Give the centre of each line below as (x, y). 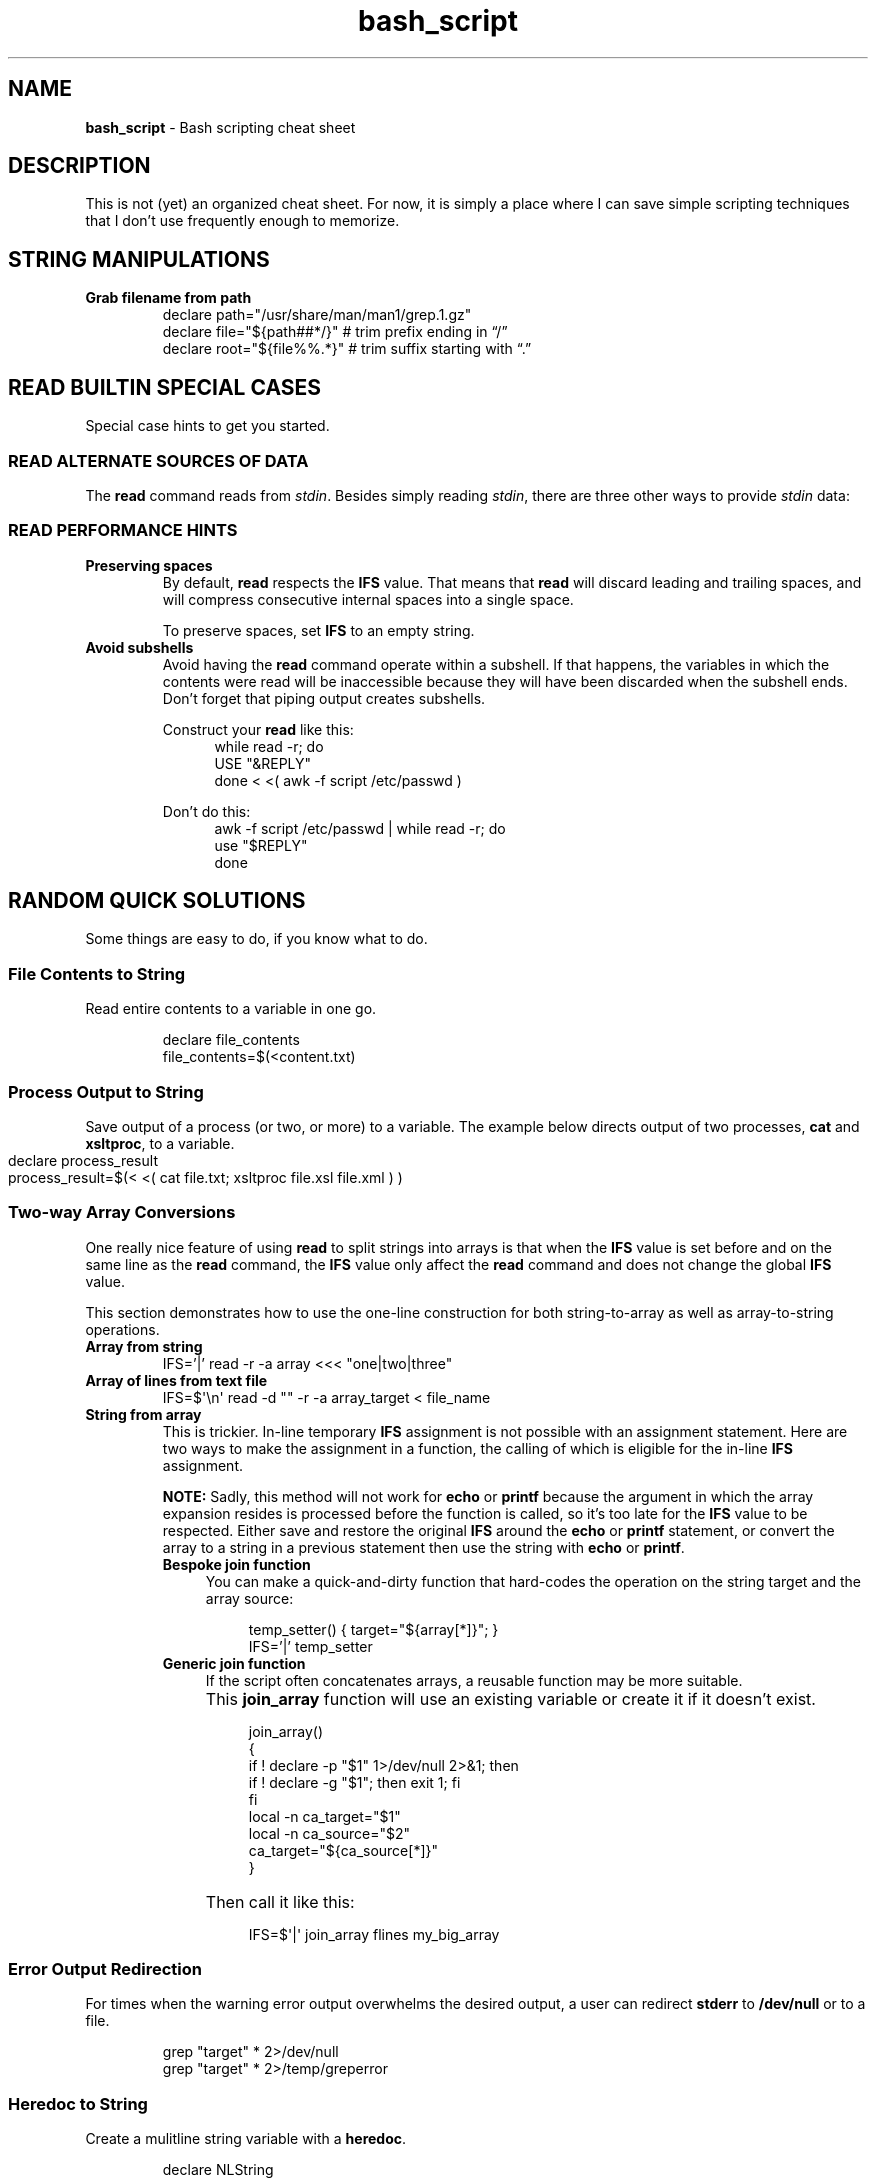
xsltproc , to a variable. (160, 1143)
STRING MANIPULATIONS (139, 259)
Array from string (144, 1346)
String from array (143, 1414)
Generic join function (234, 1663)
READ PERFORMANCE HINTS (123, 530)
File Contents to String (97, 973)
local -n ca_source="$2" (329, 1833)
